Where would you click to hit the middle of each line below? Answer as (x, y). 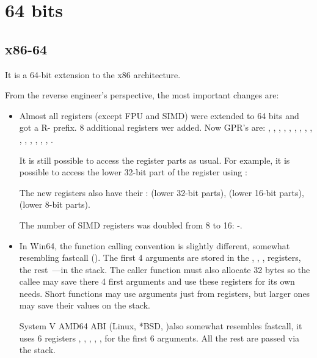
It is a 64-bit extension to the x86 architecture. (93, 74)
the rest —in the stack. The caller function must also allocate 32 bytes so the (165, 269)
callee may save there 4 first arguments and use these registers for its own (157, 281)
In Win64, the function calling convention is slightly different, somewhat (155, 245)
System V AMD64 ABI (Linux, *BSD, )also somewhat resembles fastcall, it (161, 326)
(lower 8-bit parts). (55, 204)
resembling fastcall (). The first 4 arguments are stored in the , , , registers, (160, 258)
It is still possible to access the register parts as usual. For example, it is (155, 160)
